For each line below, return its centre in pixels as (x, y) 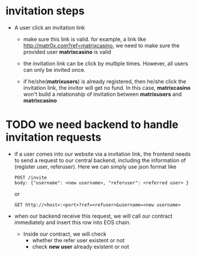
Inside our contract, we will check (65, 234)
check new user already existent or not (81, 246)
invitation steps (45, 11)
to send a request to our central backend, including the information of (100, 160)
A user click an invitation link (49, 28)
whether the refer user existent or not (78, 240)
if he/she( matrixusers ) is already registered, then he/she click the (105, 81)
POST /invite (31, 178)
